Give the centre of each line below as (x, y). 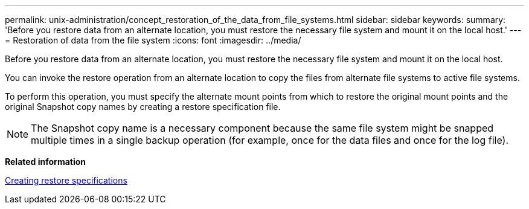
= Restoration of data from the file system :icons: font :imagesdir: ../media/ (153, 40)
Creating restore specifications (66, 180)
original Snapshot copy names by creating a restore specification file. (143, 107)
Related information (46, 162)
